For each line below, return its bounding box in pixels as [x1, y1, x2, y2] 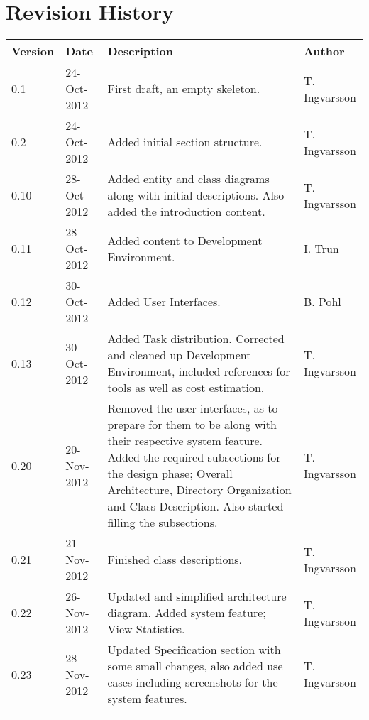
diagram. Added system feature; [107, 604, 266, 621]
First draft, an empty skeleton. [107, 80, 260, 97]
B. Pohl [303, 293, 341, 310]
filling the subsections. [107, 514, 218, 531]
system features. [107, 690, 187, 707]
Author [303, 43, 345, 60]
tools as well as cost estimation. [107, 379, 265, 396]
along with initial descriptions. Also [107, 187, 285, 204]
